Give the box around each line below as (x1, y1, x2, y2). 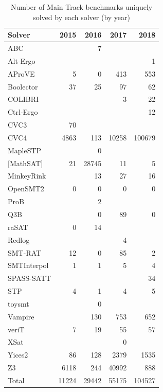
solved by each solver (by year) (33, 11, 131, 22)
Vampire (8, 311, 34, 322)
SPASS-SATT (8, 273, 51, 283)
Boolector (8, 81, 38, 92)
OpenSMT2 (8, 183, 44, 194)
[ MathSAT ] (8, 157, 43, 168)
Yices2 (8, 349, 28, 360)
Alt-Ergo (8, 55, 35, 66)
